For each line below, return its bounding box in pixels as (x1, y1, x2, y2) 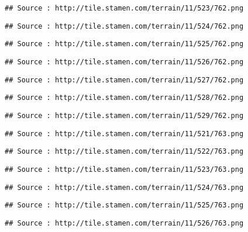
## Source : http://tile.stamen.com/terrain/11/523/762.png (5, 4, 244, 12)
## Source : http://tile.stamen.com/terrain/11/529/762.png (5, 111, 244, 120)
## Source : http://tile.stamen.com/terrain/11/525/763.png (5, 201, 244, 210)
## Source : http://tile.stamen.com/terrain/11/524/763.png (5, 183, 244, 192)
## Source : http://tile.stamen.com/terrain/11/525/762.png (5, 40, 244, 49)
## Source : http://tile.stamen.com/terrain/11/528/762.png (5, 94, 244, 102)
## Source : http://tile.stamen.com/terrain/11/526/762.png (5, 57, 244, 66)
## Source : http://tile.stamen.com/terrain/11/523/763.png (5, 165, 244, 174)
